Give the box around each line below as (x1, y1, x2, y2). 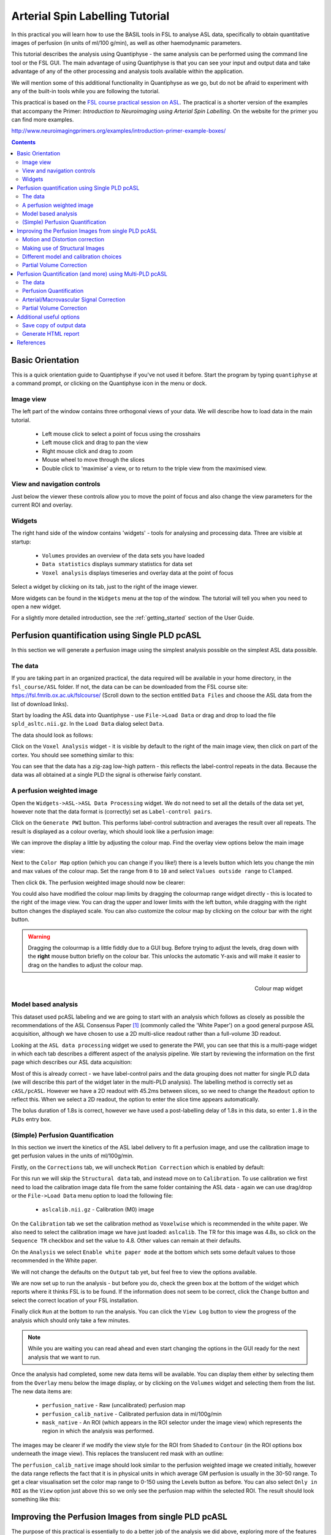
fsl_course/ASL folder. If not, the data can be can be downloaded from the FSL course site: (11, 683, 248, 690)
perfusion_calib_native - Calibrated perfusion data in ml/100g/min (42, 1410, 222, 1418)
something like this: (11, 1496, 61, 1503)
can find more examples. (11, 116, 74, 123)
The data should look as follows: (11, 731, 93, 739)
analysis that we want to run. (28, 1353, 101, 1361)
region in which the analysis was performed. (42, 1428, 154, 1435)
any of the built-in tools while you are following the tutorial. (11, 87, 160, 95)
